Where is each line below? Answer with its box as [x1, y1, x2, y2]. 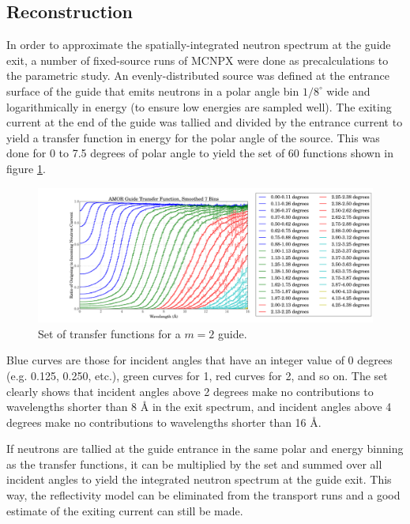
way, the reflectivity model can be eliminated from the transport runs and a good [6, 487, 401, 503]
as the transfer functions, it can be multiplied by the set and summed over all [6, 455, 382, 472]
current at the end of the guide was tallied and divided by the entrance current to [6, 114, 403, 130]
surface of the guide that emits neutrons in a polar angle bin [6, 82, 299, 99]
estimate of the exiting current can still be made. [6, 502, 243, 518]
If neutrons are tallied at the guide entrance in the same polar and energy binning [6, 440, 404, 457]
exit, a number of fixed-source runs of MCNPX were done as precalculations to [6, 51, 389, 68]
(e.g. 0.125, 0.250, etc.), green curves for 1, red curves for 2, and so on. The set [6, 367, 388, 383]
